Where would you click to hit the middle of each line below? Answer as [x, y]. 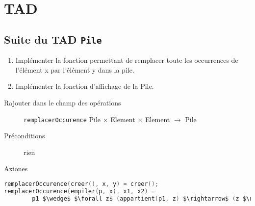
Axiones [16, 168]
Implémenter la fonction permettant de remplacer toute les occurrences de [127, 60]
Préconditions [25, 136]
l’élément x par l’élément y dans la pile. [75, 69]
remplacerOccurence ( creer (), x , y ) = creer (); [81, 184]
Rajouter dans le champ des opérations [63, 102]
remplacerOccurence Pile [62, 119]
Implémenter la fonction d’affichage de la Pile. [85, 86]
